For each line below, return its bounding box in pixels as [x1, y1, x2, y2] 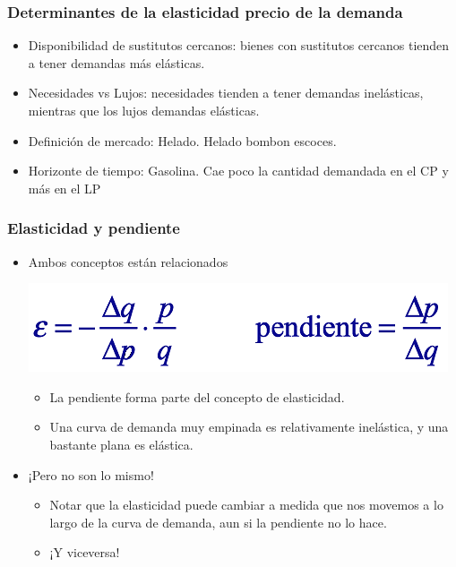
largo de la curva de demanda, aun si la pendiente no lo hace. [49, 512, 387, 531]
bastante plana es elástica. [49, 434, 194, 453]
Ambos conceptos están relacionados [28, 252, 228, 271]
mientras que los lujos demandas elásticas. [28, 101, 260, 119]
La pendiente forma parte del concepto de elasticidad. [49, 387, 345, 406]
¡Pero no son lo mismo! [28, 465, 154, 484]
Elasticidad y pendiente [7, 217, 180, 239]
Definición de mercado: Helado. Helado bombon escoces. [28, 131, 337, 150]
